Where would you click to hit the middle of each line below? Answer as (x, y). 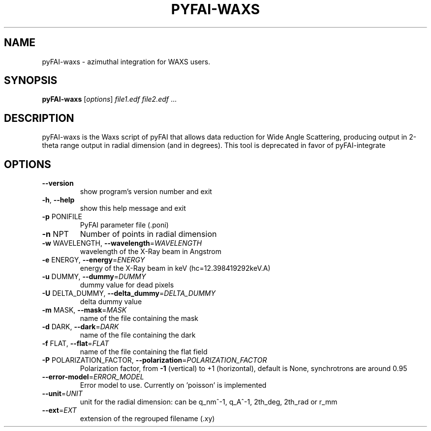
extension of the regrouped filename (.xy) (147, 419)
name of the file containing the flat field (144, 352)
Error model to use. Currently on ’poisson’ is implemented (173, 385)
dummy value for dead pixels (127, 285)
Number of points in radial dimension (148, 234)
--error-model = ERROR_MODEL (93, 377)
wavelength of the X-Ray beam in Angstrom (151, 252)
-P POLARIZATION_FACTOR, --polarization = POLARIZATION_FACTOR (154, 360)
